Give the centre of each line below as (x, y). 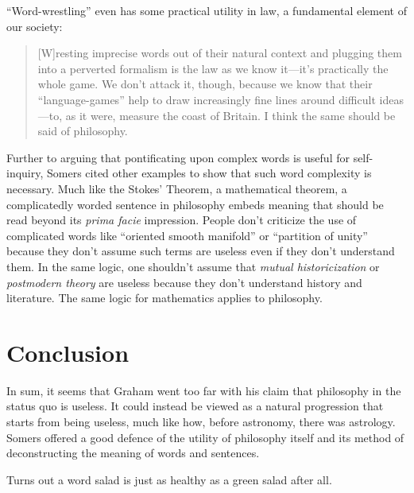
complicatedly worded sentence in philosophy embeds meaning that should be (195, 204)
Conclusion (68, 352)
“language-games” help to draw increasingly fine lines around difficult (207, 99)
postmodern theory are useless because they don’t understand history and (184, 282)
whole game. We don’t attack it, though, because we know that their (205, 84)
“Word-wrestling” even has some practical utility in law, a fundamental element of (207, 10)
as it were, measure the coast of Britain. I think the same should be (230, 115)
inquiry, (25, 173)
